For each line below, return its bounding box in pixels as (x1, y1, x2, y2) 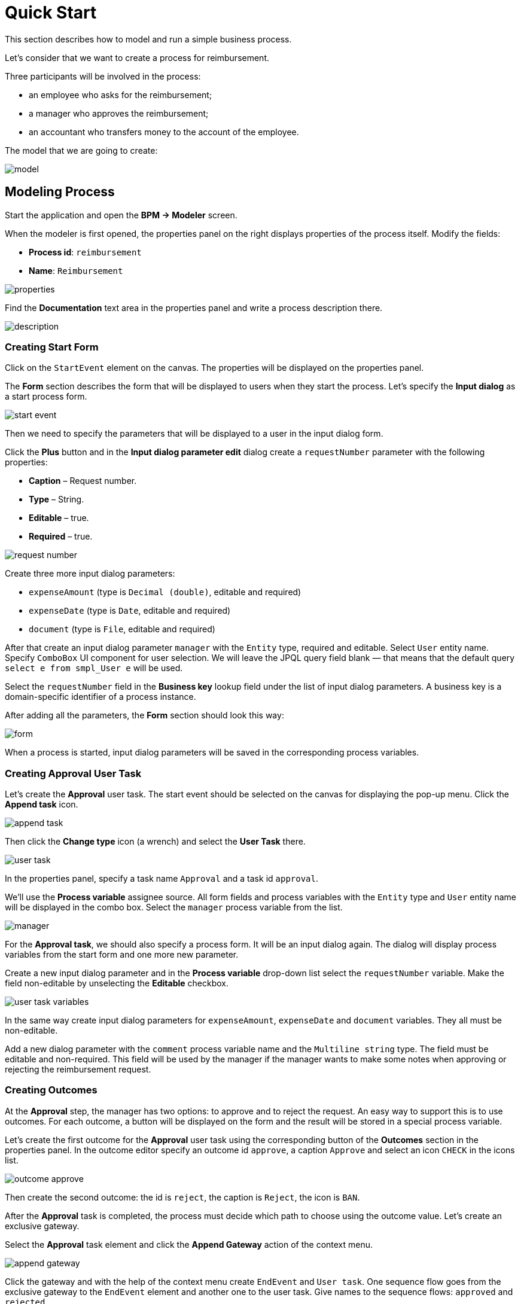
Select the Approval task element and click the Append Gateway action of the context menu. (5, 1239, 373, 1250)
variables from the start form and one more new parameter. (5, 949, 239, 960)
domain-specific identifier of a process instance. (5, 691, 196, 702)
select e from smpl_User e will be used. (5, 663, 183, 674)
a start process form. (5, 391, 87, 402)
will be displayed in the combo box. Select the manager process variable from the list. (5, 902, 343, 913)
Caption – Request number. (29, 476, 137, 486)
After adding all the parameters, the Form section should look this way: (5, 710, 284, 721)
